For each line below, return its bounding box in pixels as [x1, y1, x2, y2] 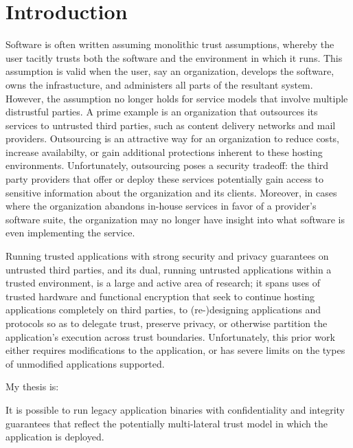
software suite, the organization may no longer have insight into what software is [5, 212, 345, 226]
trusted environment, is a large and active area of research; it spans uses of [5, 276, 321, 290]
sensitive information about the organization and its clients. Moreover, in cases [5, 185, 337, 199]
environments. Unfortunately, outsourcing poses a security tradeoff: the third [5, 158, 329, 172]
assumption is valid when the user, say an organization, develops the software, [5, 64, 334, 78]
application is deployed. [5, 429, 104, 444]
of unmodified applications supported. [5, 356, 165, 370]
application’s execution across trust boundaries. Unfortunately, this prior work [5, 329, 335, 344]
